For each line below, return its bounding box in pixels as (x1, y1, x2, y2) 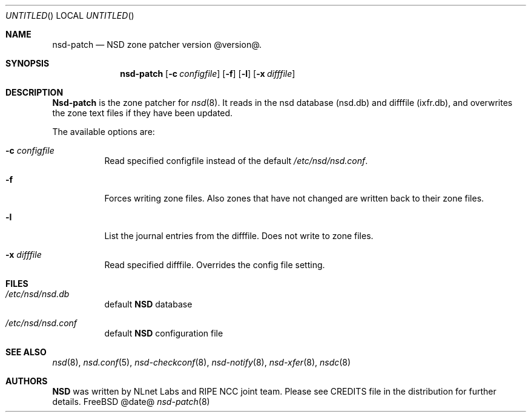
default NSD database (104, 299, 193, 309)
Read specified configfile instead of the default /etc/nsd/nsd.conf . (104, 156, 368, 166)
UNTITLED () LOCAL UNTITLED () (5, 10, 134, 21)
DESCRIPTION (5, 87, 64, 97)
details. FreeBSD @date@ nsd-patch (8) (52, 396, 210, 407)
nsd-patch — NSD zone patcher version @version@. (52, 39, 262, 50)
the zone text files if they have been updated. (52, 108, 233, 118)
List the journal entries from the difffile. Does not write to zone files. (104, 231, 374, 241)
